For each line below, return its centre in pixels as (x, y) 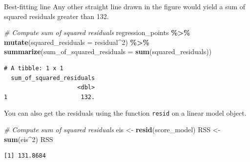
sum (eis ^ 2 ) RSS (29, 139)
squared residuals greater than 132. (56, 16)
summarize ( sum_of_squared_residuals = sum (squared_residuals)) (108, 51)
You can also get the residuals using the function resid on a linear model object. (125, 113)
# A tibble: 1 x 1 (34, 68)
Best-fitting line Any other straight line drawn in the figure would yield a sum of (125, 6)
